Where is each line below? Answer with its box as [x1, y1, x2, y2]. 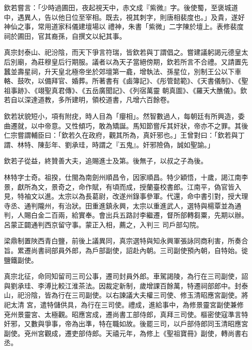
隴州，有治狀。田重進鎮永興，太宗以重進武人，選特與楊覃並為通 [37, 200, 241, 210]
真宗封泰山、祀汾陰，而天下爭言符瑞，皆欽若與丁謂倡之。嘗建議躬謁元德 [4, 47, 235, 57]
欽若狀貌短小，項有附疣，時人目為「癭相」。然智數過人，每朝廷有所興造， [4, 111, 238, 121]
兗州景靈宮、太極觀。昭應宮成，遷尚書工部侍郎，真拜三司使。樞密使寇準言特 [4, 309, 248, 319]
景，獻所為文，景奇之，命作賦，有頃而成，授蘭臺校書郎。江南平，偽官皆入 [4, 181, 241, 191]
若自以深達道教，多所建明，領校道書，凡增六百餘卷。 [4, 95, 173, 105]
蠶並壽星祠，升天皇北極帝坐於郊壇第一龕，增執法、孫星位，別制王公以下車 [4, 66, 241, 76]
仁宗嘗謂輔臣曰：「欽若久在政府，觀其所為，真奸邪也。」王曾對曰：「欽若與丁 [4, 130, 245, 140]
